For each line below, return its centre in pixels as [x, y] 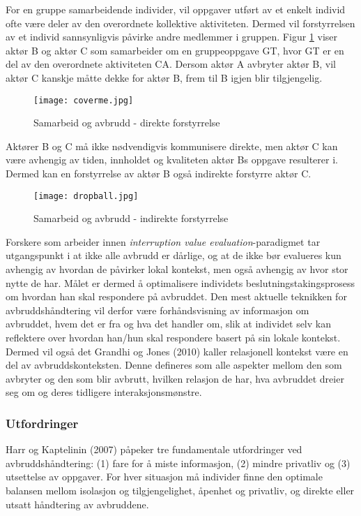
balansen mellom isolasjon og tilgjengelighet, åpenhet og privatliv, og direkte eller [180, 490]
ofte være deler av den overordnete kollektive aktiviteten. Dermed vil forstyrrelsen [180, 23]
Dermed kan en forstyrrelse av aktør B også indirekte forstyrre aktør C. [159, 173]
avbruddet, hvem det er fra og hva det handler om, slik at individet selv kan [168, 324]
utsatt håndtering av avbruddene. [77, 504]
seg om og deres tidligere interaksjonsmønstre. [104, 392]
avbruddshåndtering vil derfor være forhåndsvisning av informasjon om [158, 310]
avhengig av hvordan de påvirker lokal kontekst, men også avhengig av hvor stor [177, 269]
